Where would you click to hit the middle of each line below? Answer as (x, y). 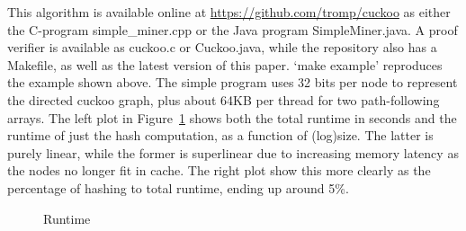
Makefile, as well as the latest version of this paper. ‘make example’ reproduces (225, 64)
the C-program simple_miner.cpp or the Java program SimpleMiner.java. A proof (233, 29)
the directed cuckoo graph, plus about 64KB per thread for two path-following (224, 99)
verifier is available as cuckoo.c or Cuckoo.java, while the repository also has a (222, 47)
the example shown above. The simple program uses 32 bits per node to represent (233, 82)
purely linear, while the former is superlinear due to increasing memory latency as (233, 152)
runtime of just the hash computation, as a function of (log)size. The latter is (220, 135)
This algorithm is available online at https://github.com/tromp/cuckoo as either (229, 12)
